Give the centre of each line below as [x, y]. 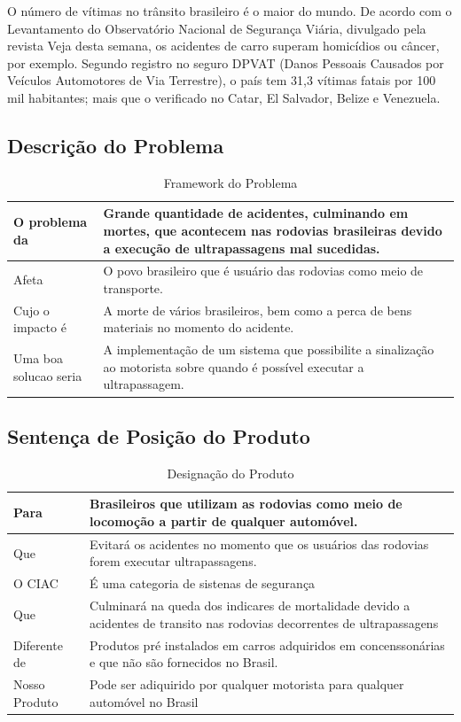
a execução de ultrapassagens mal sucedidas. [242, 248]
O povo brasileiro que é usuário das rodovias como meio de [263, 271]
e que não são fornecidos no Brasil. [184, 662]
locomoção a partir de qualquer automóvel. [224, 520]
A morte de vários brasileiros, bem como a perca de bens [258, 310]
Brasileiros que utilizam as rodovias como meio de [246, 504]
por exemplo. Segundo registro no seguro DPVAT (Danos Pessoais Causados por [226, 62]
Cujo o [31, 310]
